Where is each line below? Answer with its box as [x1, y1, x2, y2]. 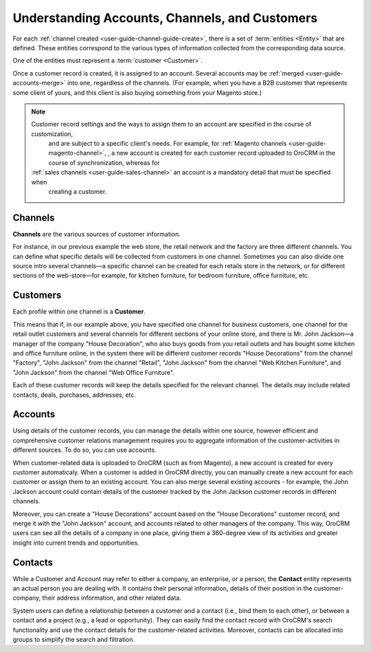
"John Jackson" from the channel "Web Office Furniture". [12, 368, 175, 376]
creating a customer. [48, 188, 107, 196]
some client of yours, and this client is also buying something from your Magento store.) [12, 88, 262, 96]
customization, [31, 129, 74, 138]
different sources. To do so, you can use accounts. [12, 446, 157, 454]
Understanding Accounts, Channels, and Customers [12, 10, 318, 25]
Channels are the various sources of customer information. [12, 230, 181, 238]
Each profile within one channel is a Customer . [12, 307, 146, 316]
